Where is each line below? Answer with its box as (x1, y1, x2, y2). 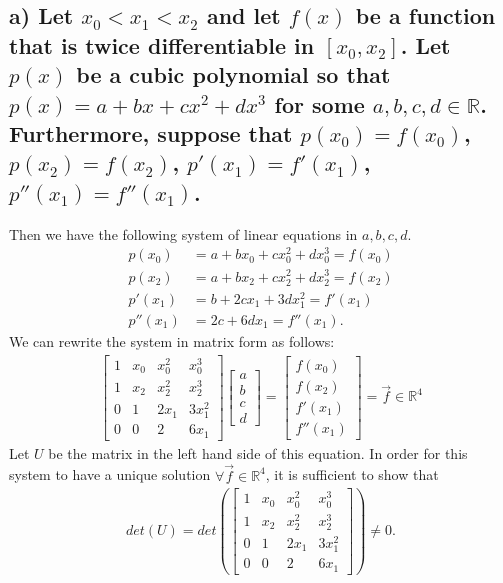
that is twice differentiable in (9, 29, 315, 60)
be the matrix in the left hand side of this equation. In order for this (48, 442, 468, 463)
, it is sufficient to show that (265, 464, 439, 485)
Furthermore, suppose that (9, 117, 293, 148)
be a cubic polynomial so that (76, 59, 391, 90)
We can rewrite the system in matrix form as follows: (9, 330, 335, 351)
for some (274, 88, 365, 119)
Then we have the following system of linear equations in (9, 223, 358, 244)
